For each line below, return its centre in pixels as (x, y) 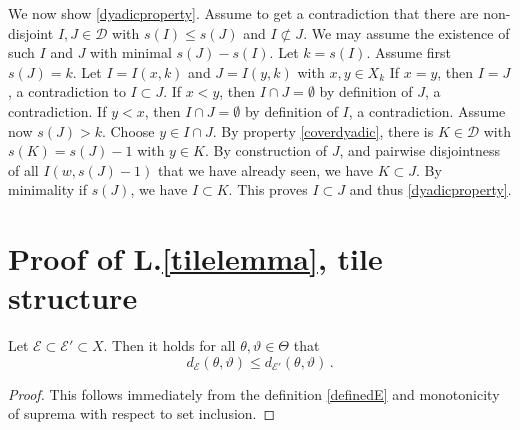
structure (73, 297)
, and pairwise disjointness (420, 150)
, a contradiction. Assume (427, 110)
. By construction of (266, 150)
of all (23, 169)
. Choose (128, 130)
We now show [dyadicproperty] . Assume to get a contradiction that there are (243, 13)
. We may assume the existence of (406, 32)
